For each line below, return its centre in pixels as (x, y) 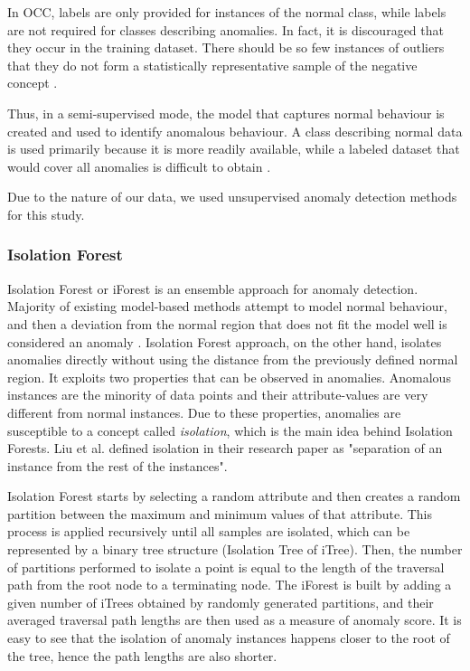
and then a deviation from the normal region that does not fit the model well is (227, 323)
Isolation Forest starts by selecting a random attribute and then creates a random (234, 496)
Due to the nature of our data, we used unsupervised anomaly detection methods (232, 197)
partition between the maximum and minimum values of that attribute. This (220, 513)
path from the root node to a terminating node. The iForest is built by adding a (230, 585)
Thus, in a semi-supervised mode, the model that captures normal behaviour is (226, 113)
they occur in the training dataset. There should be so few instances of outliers (226, 47)
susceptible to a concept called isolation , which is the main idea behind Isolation (230, 430)
